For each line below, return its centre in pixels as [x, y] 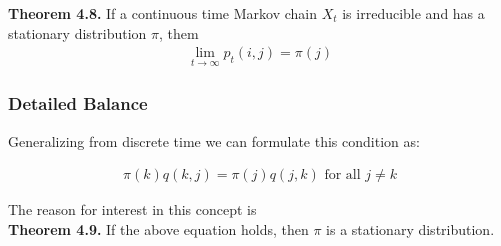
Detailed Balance [78, 103]
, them [178, 32]
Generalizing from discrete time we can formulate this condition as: [214, 140]
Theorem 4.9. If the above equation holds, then [158, 228]
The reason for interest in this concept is [132, 209]
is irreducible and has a [413, 13]
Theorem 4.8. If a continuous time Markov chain [162, 13]
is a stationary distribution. [410, 228]
